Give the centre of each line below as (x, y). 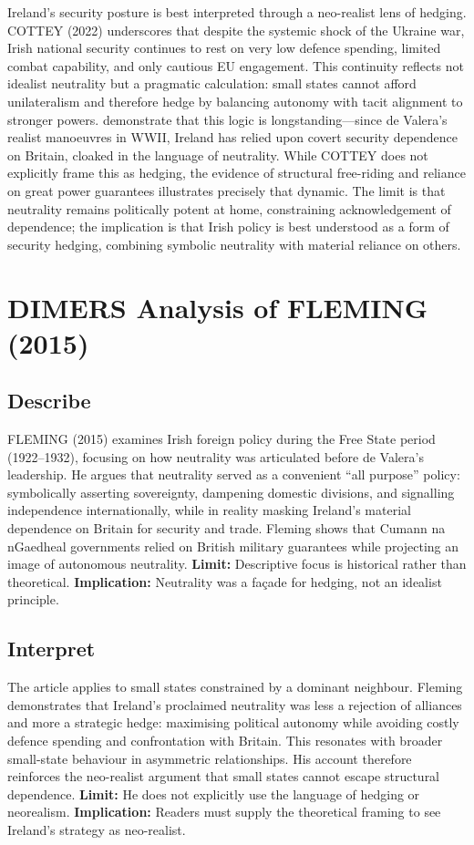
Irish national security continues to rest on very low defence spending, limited (224, 48)
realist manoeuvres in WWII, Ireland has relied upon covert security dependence (233, 137)
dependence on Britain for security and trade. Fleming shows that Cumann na (227, 528)
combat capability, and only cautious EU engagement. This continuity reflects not (236, 65)
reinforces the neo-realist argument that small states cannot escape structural (224, 776)
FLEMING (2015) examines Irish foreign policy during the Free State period (222, 439)
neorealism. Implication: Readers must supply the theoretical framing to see (224, 812)
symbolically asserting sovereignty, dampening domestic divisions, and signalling (231, 492)
